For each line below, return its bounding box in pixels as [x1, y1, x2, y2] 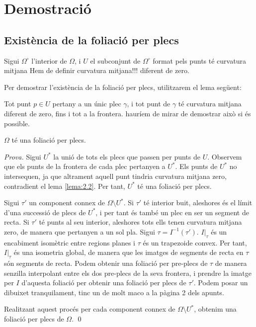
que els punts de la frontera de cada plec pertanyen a [4, 161, 166, 171]
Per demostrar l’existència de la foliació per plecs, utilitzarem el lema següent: [4, 82, 242, 92]
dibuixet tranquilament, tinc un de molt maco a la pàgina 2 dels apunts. [4, 287, 224, 297]
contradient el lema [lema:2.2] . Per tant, [4, 180, 125, 191]
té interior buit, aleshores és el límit [143, 197, 253, 208]
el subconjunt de [90, 55, 141, 66]
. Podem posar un [193, 277, 248, 288]
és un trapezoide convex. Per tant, [143, 237, 247, 247]
